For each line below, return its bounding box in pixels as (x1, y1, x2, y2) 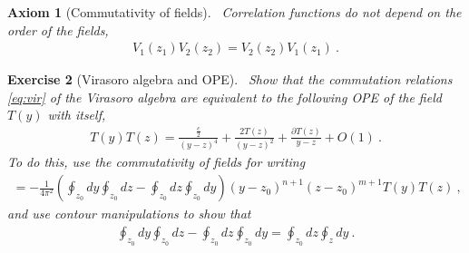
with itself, (47, 105, 106, 124)
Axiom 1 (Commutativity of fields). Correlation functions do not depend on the (7, 3, 462, 21)
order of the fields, (7, 20, 109, 39)
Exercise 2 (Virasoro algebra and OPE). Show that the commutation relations (7, 70, 453, 89)
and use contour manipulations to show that (7, 204, 251, 223)
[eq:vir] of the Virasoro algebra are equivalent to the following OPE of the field (7, 87, 442, 106)
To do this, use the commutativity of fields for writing (7, 152, 306, 171)
